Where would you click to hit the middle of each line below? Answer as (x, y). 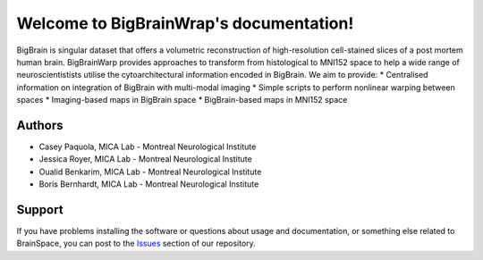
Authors (40, 125)
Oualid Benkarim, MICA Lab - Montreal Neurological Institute (150, 172)
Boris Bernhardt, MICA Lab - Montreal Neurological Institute (149, 184)
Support (40, 210)
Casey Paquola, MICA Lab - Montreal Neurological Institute (148, 147)
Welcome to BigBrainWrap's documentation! (185, 23)
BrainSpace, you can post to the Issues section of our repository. (136, 243)
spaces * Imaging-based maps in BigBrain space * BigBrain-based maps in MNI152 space (182, 100)
